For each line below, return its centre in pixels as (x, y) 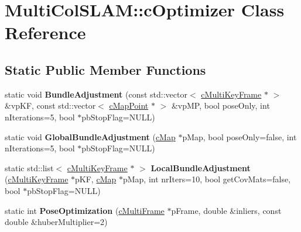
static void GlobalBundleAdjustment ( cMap (90, 136)
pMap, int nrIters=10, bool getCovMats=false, (207, 179)
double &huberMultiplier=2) (56, 222)
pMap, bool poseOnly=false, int (240, 136)
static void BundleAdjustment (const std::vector (96, 94)
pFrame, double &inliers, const (226, 210)
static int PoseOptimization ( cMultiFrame (85, 210)
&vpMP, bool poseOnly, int (220, 105)
